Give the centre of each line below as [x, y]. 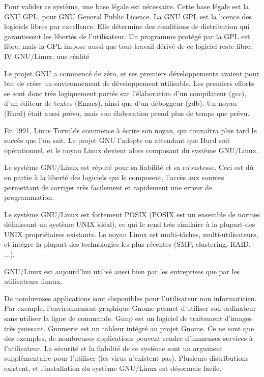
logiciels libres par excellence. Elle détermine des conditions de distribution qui [127, 26]
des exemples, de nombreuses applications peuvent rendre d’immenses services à [128, 338]
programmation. [29, 197]
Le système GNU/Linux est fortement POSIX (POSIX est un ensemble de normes [132, 214]
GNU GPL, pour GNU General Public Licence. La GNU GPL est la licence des [128, 16]
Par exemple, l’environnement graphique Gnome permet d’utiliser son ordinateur [130, 308]
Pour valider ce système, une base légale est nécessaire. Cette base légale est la [127, 6]
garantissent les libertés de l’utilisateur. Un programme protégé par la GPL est [127, 36]
